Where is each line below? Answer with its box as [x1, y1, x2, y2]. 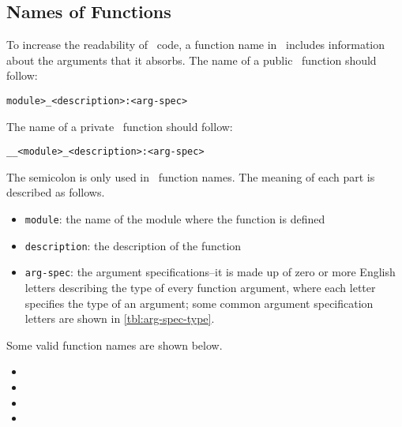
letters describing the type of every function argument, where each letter [24, 279, 376, 296]
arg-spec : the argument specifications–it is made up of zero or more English [24, 264, 396, 280]
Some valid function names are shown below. [6, 336, 223, 353]
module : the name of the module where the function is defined [24, 211, 325, 227]
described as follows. [6, 184, 105, 200]
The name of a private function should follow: [6, 118, 233, 134]
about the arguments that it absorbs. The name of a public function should [6, 51, 377, 68]
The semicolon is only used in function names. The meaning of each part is [6, 168, 375, 185]
